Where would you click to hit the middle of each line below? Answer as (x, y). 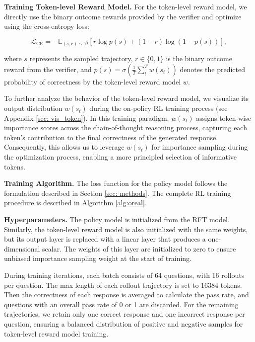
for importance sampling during (200, 147)
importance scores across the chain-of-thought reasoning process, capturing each (126, 128)
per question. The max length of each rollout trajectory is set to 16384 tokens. (123, 285)
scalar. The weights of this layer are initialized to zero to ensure (139, 248)
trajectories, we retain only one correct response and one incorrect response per (125, 314)
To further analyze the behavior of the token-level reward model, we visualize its (127, 98)
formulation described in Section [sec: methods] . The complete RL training (118, 193)
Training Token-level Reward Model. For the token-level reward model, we (126, 6)
